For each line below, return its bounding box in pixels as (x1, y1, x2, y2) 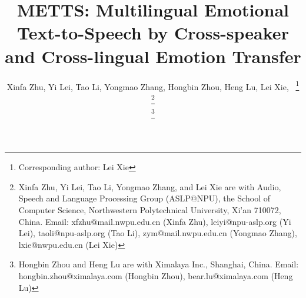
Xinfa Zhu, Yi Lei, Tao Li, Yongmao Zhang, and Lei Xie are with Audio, (18, 180, 281, 193)
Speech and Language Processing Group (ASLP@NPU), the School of (18, 192, 270, 204)
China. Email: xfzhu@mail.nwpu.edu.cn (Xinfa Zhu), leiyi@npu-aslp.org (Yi (18, 215, 291, 227)
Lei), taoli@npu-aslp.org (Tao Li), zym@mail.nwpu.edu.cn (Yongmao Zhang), (18, 227, 297, 239)
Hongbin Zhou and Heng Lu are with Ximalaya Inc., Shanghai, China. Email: (18, 258, 299, 270)
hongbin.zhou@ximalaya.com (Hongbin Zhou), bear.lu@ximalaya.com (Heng (18, 270, 293, 282)
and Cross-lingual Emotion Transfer (5, 44, 301, 68)
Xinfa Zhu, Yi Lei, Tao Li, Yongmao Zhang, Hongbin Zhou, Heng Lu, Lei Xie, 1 (6, 78, 300, 92)
